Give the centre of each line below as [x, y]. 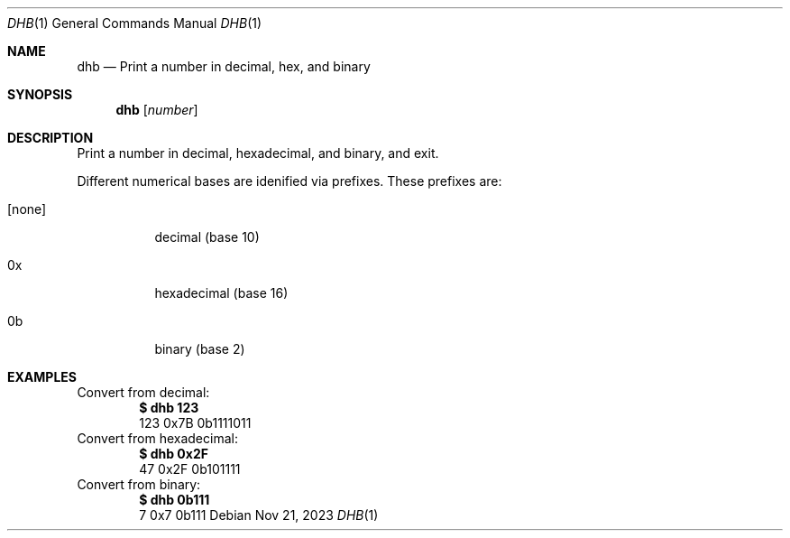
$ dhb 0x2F [174, 454]
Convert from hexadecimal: [157, 438]
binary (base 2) [200, 349]
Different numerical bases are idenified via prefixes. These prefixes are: [289, 181]
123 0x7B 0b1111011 [195, 423]
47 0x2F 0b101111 [190, 469]
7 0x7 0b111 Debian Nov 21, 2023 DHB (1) [259, 515]
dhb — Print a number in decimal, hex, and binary [224, 66]
